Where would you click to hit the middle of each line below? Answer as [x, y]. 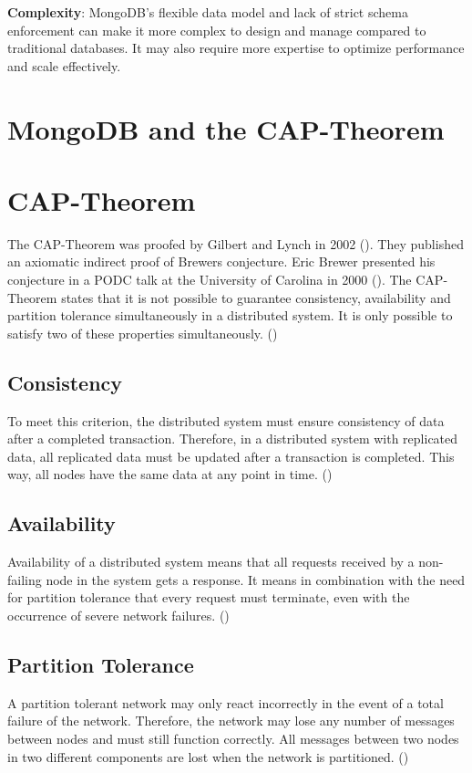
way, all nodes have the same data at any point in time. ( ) [170, 474]
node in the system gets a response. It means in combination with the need [256, 579]
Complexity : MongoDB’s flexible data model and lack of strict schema [208, 12]
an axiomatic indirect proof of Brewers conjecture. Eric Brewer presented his [221, 261]
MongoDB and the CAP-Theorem [226, 128]
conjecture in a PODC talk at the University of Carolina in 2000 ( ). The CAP [226, 280]
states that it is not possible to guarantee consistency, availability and [256, 297]
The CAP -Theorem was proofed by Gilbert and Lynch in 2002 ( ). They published [236, 243]
